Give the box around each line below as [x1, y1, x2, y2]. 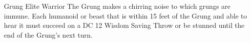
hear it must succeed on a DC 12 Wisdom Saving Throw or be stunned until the [4, 20, 245, 30]
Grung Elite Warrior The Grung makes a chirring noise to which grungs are [4, 1, 230, 11]
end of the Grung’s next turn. [4, 29, 93, 40]
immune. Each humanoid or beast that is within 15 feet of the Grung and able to [4, 10, 247, 21]
